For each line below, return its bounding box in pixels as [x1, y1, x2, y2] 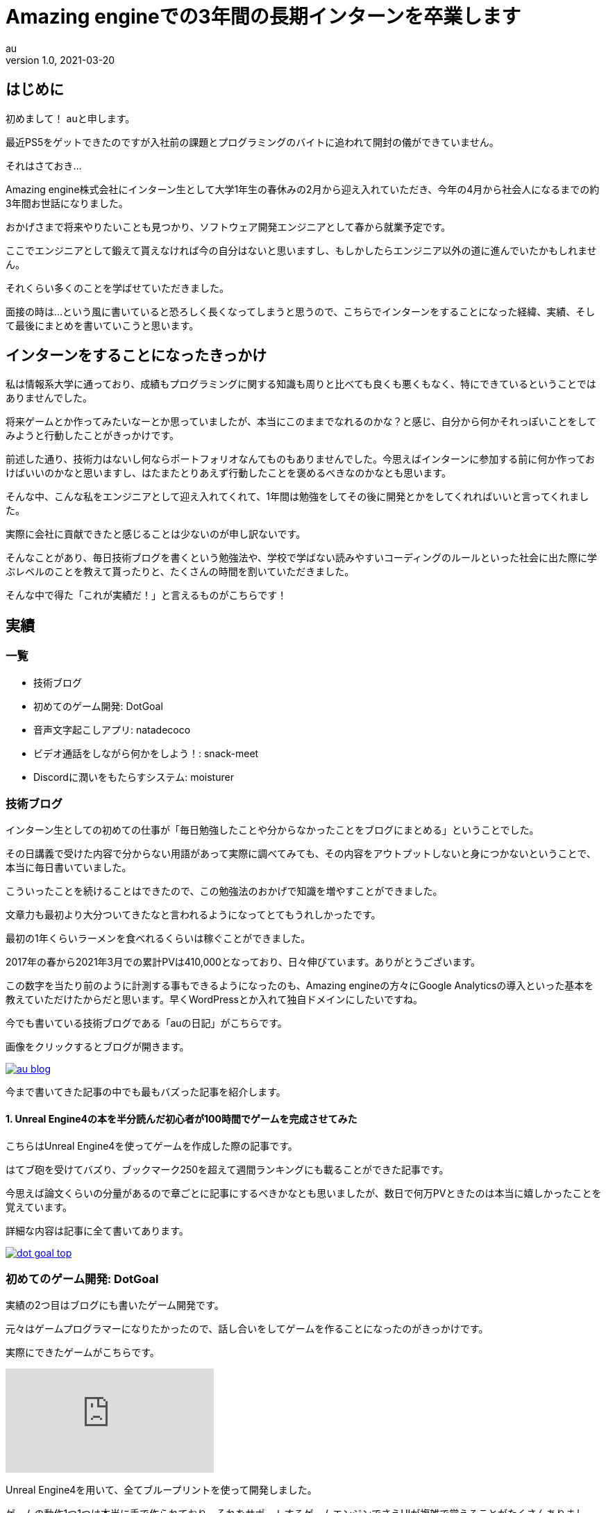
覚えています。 [6, 1200, 72, 1213]
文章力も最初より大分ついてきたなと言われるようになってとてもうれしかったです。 [6, 909, 381, 921]
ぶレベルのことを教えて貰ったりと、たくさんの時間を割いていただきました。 [6, 565, 355, 578]
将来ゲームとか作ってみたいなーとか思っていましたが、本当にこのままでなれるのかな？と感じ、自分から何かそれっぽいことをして [6, 415, 597, 428]
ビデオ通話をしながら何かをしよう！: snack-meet [33, 747, 259, 759]
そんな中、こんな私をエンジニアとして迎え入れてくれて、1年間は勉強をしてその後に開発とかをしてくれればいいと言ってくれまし [6, 490, 589, 503]
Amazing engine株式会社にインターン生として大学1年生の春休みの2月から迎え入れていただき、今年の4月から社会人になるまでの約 [6, 183, 600, 195]
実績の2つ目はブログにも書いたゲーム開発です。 [6, 1299, 224, 1312]
